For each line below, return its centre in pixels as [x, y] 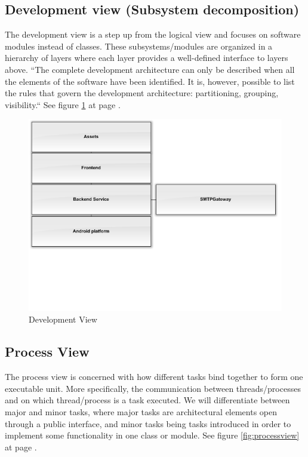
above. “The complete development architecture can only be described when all [150, 69]
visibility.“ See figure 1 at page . [63, 104]
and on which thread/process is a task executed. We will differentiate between [147, 400]
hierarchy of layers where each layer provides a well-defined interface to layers [147, 58]
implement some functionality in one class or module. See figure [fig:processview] [152, 435]
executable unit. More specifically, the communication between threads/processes [153, 388]
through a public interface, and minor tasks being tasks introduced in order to [148, 423]
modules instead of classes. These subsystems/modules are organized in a [139, 46]
